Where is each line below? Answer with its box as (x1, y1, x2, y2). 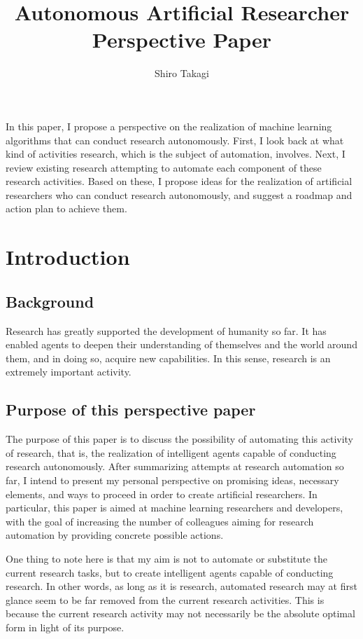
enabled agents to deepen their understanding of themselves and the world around (6, 337, 357, 352)
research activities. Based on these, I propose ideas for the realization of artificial (6, 174, 353, 188)
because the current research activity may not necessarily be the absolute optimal (6, 606, 355, 621)
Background (6, 290, 94, 312)
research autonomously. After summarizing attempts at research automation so (6, 459, 344, 474)
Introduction (6, 242, 130, 271)
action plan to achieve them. (6, 201, 127, 216)
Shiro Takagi (155, 66, 209, 81)
